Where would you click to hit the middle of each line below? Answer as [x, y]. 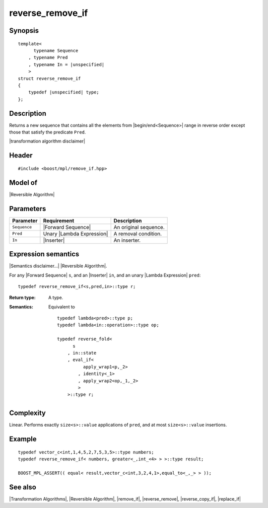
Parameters [28, 209]
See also [23, 487]
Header [21, 156]
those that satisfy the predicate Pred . [48, 132]
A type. [56, 297]
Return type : [22, 297]
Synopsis [24, 31]
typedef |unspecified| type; [64, 92]
